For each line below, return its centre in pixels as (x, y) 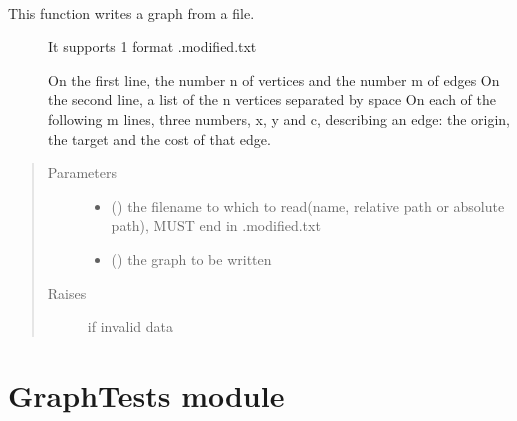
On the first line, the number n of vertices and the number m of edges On (274, 79)
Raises (67, 292)
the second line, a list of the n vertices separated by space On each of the (272, 99)
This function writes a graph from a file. (131, 12)
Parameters (82, 172)
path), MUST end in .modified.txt (216, 225)
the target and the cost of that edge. (159, 138)
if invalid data (130, 326)
